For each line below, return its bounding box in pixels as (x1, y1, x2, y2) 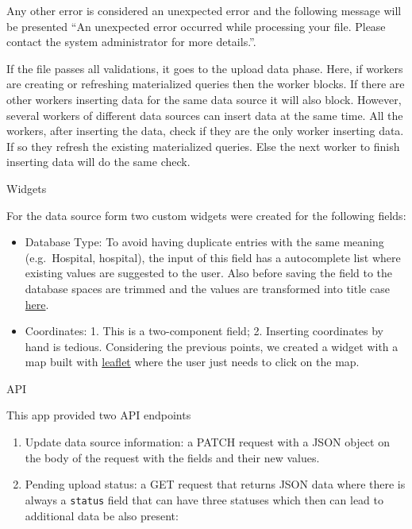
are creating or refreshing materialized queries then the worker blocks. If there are (6, 75, 405, 92)
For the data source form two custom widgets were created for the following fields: (6, 207, 406, 223)
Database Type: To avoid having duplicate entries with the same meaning (25, 234, 384, 250)
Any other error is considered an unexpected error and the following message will (6, 2, 402, 18)
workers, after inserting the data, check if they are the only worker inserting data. (6, 122, 404, 139)
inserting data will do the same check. (6, 153, 191, 170)
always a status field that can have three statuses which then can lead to (25, 491, 383, 508)
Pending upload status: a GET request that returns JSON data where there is (25, 476, 406, 492)
